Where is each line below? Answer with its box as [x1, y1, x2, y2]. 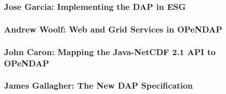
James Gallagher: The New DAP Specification [4, 79, 193, 92]
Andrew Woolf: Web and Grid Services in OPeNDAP [4, 23, 223, 35]
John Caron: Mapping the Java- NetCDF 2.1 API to [4, 45, 216, 58]
